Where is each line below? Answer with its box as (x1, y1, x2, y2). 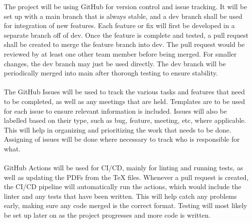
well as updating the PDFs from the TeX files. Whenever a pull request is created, (4, 172, 249, 182)
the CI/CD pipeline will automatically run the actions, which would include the (4, 181, 241, 192)
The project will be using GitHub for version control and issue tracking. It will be (4, 1, 247, 11)
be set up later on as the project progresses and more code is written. (4, 210, 211, 220)
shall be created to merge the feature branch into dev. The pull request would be (4, 39, 245, 49)
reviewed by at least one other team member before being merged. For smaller (4, 48, 237, 59)
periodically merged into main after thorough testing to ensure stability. (4, 68, 218, 78)
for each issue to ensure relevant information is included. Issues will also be (4, 105, 227, 116)
